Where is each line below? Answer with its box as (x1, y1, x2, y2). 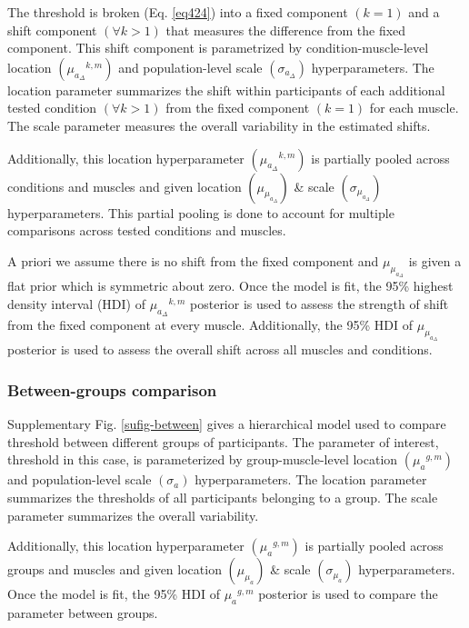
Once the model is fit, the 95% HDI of (7, 584, 220, 603)
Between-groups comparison (7, 379, 217, 401)
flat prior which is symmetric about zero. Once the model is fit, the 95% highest (7, 276, 454, 295)
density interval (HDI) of (7, 294, 145, 313)
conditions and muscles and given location (7, 176, 242, 195)
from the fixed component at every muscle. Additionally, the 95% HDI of (7, 315, 414, 334)
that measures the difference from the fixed (165, 20, 406, 39)
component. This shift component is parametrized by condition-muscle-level (7, 38, 429, 57)
